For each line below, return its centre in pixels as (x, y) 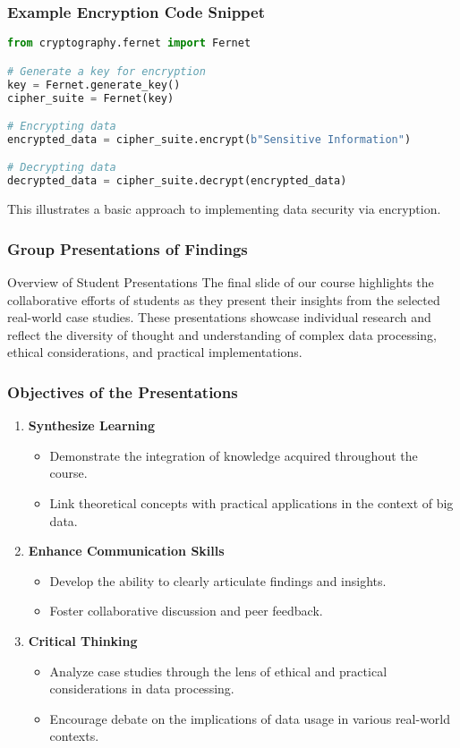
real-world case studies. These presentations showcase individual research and (219, 317)
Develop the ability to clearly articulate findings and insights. (218, 580)
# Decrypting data (62, 168)
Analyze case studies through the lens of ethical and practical (218, 671)
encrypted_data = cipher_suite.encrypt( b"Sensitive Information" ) (209, 139)
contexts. (74, 736)
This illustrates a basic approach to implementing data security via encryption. (224, 209)
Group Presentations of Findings (128, 248)
